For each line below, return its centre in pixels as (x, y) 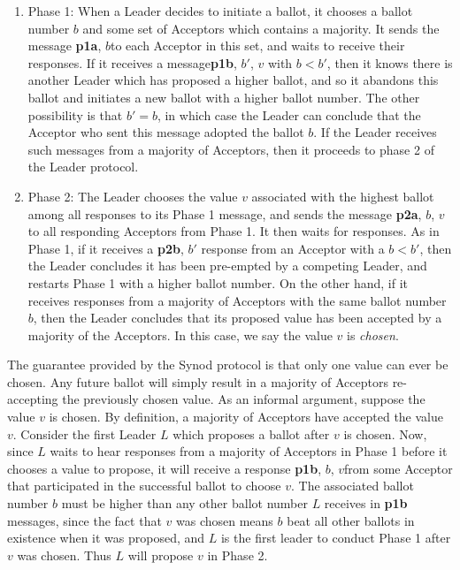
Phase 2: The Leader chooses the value (133, 196)
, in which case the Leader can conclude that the (289, 114)
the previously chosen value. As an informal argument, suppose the (244, 399)
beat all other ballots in (351, 520)
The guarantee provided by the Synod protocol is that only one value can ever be (228, 365)
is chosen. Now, (385, 433)
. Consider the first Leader (84, 433)
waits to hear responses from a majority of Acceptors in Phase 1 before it (249, 451)
